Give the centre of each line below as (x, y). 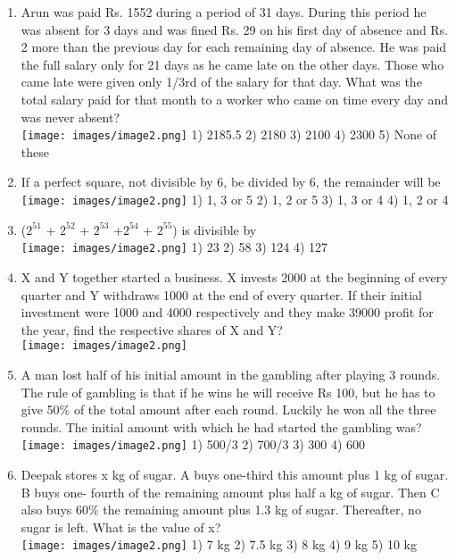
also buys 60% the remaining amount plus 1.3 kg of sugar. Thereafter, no (221, 510)
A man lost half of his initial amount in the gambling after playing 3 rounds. (231, 374)
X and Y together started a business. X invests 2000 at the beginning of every (234, 276)
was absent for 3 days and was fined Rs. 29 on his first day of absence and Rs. (235, 29)
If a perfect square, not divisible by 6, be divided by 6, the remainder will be (231, 182)
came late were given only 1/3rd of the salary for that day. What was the (221, 82)
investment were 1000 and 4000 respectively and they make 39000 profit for (227, 312)
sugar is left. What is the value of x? (121, 527)
